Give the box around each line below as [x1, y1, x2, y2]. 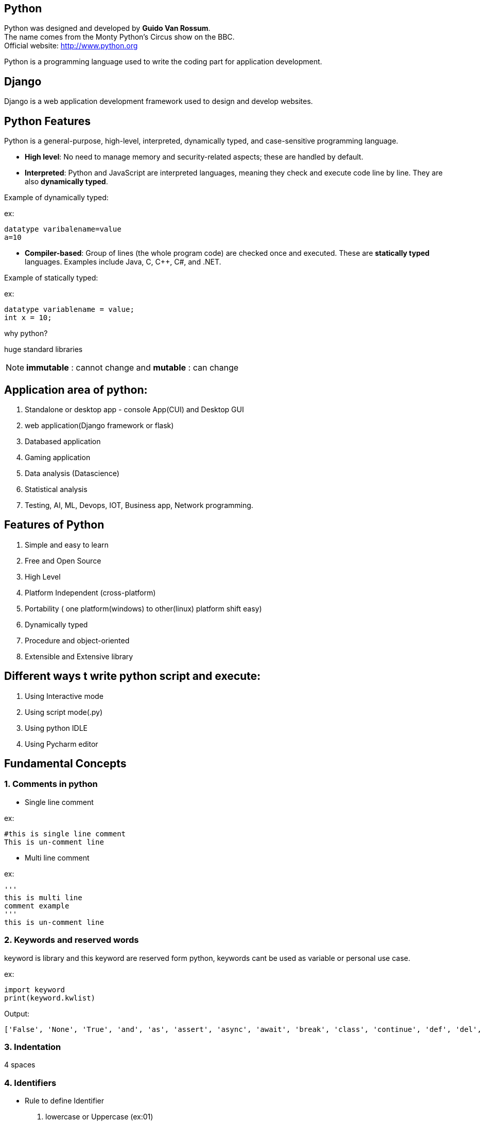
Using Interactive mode [25, 691, 103, 700]
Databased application [25, 436, 101, 446]
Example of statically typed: [4, 273, 98, 283]
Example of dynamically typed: [4, 193, 109, 202]
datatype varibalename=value [4, 225, 122, 234]
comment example [4, 901, 70, 910]
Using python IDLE [25, 723, 88, 732]
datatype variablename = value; [4, 305, 134, 314]
